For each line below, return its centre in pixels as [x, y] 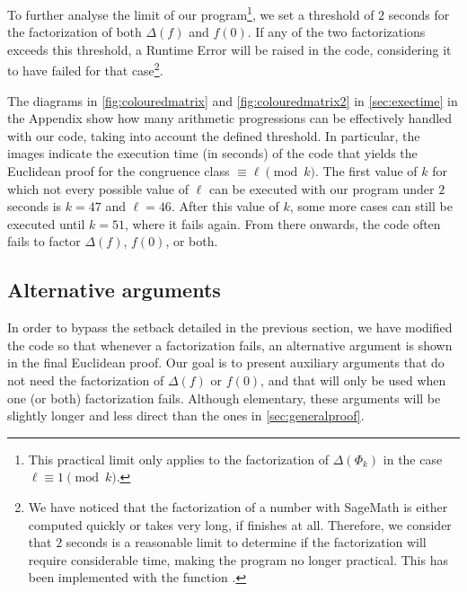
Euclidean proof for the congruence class [119, 171]
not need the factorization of [86, 380]
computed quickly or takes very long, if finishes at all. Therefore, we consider [240, 524]
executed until [46, 223]
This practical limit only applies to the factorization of [179, 459]
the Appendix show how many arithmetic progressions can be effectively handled [230, 118]
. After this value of [225, 206]
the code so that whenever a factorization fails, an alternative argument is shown [230, 345]
